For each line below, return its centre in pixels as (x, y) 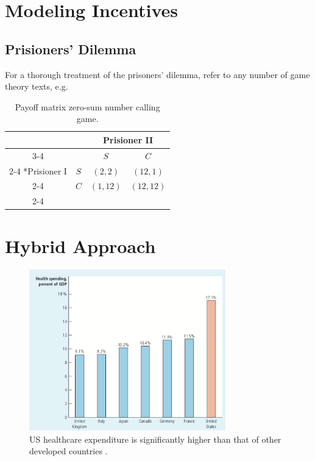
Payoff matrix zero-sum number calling (87, 106)
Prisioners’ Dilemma (71, 48)
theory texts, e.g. (37, 86)
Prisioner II (128, 139)
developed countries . (69, 451)
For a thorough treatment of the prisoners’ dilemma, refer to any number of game (157, 74)
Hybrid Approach (80, 245)
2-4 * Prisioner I (38, 170)
